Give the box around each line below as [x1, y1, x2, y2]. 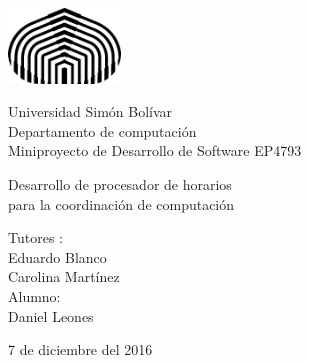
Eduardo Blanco [8, 246, 107, 267]
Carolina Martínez [8, 266, 120, 287]
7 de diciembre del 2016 [8, 339, 153, 360]
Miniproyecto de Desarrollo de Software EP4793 [8, 140, 302, 161]
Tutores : [8, 227, 63, 248]
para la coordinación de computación [8, 193, 235, 214]
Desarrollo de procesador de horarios [8, 173, 232, 194]
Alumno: [8, 285, 61, 306]
